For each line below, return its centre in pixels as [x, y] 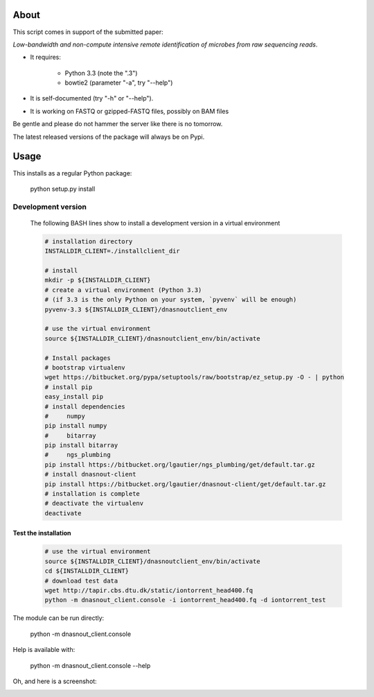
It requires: [46, 57]
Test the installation [42, 533]
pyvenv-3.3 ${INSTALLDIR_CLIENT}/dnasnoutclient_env [136, 309]
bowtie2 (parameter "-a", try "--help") [119, 83]
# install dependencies [85, 406]
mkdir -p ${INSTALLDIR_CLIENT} [98, 280]
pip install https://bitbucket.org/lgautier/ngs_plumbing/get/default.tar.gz [180, 464]
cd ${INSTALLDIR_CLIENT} [87, 571]
